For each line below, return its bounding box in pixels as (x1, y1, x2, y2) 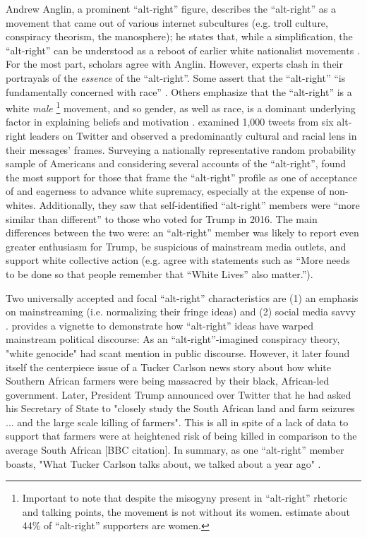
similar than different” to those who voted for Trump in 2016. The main (6, 211, 318, 226)
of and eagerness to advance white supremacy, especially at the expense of (6, 183, 326, 198)
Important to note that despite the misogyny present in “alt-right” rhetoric (22, 490, 347, 505)
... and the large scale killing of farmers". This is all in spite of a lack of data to (6, 414, 349, 429)
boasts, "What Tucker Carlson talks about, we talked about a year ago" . (6, 456, 321, 471)
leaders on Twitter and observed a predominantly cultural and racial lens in (29, 128, 357, 143)
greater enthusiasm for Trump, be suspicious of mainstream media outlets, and (6, 239, 347, 253)
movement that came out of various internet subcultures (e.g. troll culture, (6, 15, 328, 30)
